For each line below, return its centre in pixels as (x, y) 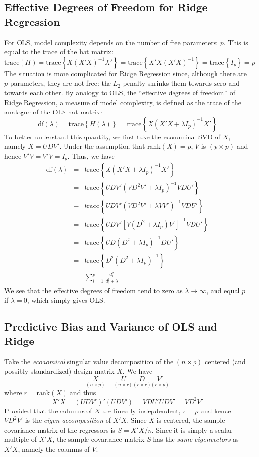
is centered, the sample (191, 420)
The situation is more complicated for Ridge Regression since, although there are (126, 73)
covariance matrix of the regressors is (60, 429)
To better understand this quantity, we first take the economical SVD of (112, 136)
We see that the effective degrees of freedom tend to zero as (94, 290)
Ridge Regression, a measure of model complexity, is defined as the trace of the (123, 102)
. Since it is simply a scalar (192, 429)
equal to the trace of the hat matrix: (59, 52)
